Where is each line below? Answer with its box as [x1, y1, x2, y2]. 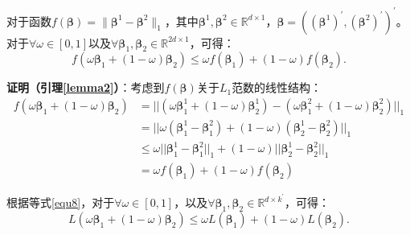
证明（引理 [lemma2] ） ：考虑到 [6, 79, 165, 96]
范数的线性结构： [232, 79, 322, 96]
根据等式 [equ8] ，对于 [6, 194, 115, 211]
